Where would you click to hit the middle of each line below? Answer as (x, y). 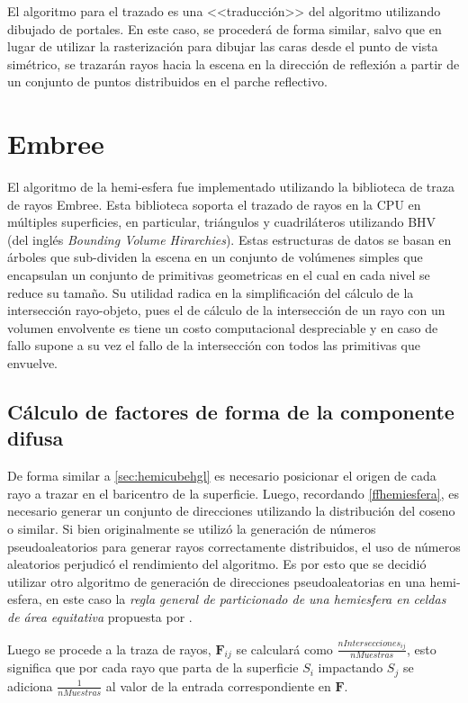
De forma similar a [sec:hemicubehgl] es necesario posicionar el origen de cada (222, 476)
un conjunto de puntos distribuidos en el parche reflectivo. (167, 81)
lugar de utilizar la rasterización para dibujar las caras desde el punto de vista (223, 46)
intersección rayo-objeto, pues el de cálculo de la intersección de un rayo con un (226, 310)
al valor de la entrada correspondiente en (218, 685)
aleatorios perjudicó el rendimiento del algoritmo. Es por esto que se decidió (217, 564)
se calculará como (284, 649)
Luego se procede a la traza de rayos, (109, 649)
